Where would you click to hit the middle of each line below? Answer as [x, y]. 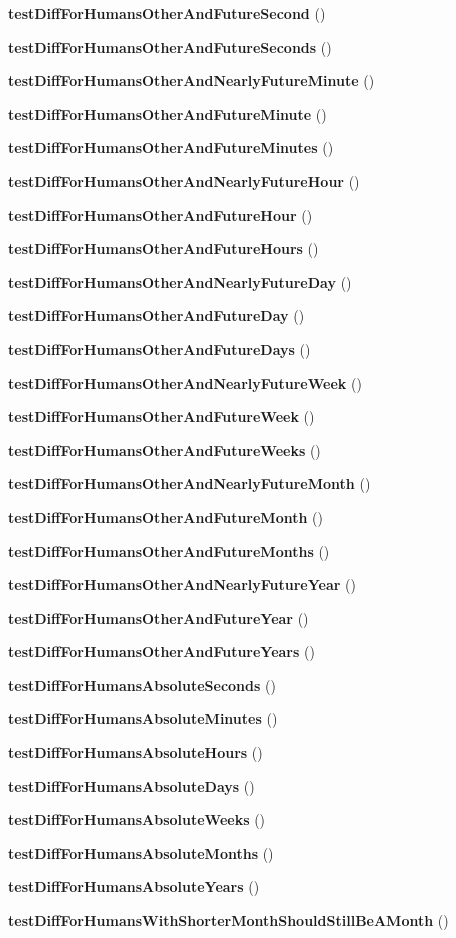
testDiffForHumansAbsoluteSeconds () [142, 684]
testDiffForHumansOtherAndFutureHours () [163, 248]
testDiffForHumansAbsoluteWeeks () [137, 819]
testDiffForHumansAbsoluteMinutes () [143, 718]
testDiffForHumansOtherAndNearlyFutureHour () [184, 180]
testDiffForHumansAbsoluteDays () [131, 785]
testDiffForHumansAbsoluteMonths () [141, 852]
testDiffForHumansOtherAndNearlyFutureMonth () [189, 483]
